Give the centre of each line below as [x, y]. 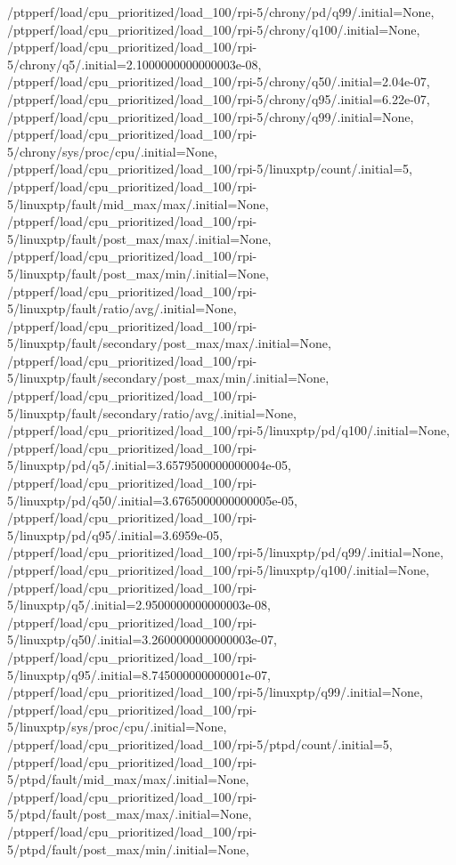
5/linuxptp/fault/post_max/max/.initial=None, [139, 238]
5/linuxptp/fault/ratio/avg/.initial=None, [122, 308]
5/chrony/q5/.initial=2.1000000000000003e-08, [134, 64]
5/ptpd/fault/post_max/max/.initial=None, [130, 814]
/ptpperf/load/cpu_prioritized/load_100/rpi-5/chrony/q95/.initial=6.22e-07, [219, 98]
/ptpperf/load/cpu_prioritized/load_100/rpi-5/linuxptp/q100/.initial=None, [218, 570]
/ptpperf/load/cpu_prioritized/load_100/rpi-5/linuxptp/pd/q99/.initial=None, [225, 552]
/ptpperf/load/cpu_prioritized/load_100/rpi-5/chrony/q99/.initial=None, [211, 116]
